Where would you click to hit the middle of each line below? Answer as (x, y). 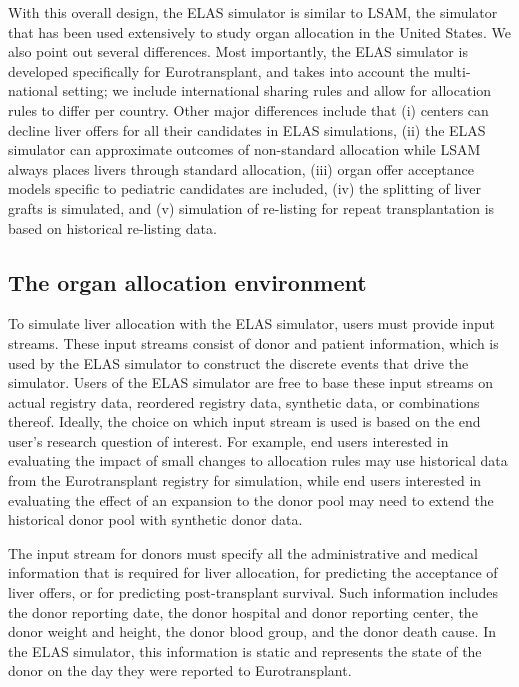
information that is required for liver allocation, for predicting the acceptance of (253, 572)
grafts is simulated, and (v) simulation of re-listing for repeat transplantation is (251, 207)
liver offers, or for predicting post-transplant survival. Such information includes (253, 592)
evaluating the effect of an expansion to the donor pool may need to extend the (251, 499)
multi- (452, 70)
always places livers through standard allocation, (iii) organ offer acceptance (241, 168)
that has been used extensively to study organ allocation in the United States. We (259, 31)
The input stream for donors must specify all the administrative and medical (243, 552)
